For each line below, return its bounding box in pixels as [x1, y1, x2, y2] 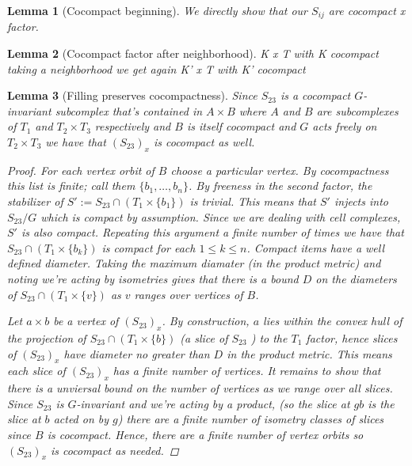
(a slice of [180, 329, 228, 346]
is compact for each [101, 239, 196, 256]
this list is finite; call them [7, 177, 135, 194]
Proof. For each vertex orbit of [7, 161, 154, 178]
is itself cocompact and [186, 118, 296, 134]
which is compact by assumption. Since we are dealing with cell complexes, [40, 208, 401, 225]
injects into [334, 193, 388, 209]
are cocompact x [328, 2, 406, 18]
